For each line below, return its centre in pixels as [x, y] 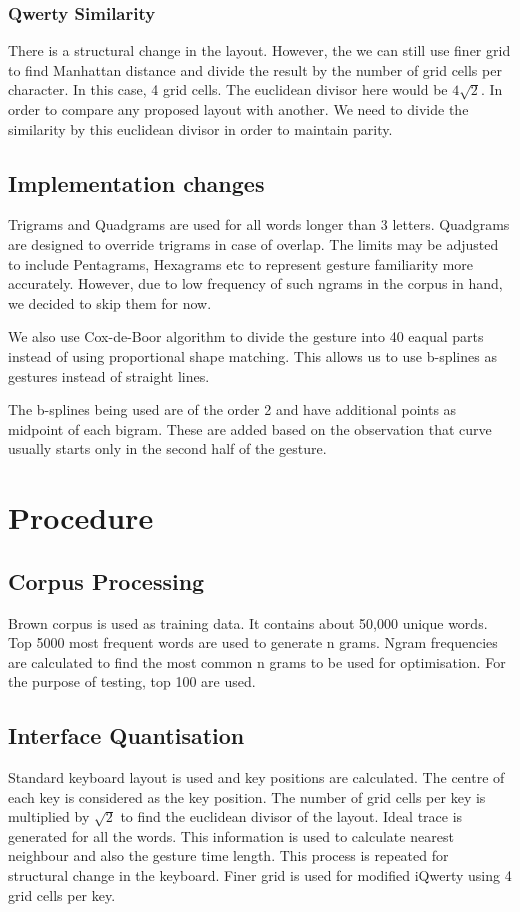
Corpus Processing [106, 580]
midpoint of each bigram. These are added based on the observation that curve [250, 428]
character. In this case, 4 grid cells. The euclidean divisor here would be [228, 89]
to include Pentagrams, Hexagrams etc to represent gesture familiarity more [241, 263]
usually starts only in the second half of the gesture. [167, 448]
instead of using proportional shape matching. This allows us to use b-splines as [252, 355]
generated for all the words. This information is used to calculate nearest [231, 835]
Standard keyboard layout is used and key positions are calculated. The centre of [256, 777]
